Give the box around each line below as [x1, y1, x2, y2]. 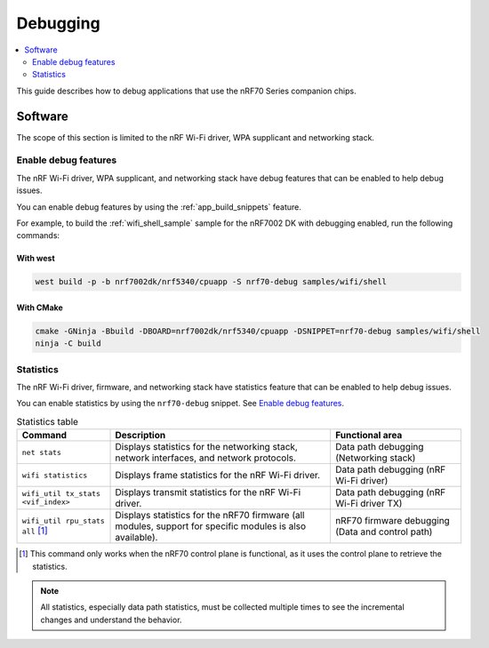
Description [115, 429, 166, 442]
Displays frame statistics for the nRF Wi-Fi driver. [115, 469, 320, 482]
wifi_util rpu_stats [21, 516, 106, 525]
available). [115, 532, 158, 544]
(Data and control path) [334, 525, 433, 538]
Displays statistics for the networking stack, [115, 441, 298, 453]
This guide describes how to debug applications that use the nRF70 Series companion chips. [16, 85, 357, 96]
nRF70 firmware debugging [334, 515, 451, 527]
